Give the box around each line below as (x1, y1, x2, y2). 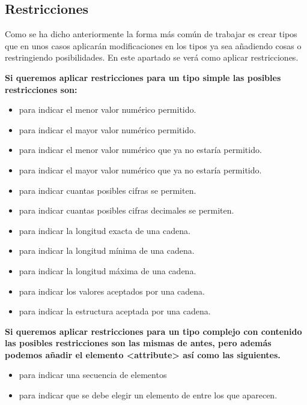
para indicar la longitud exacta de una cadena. (19, 224, 190, 236)
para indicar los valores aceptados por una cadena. (19, 284, 205, 297)
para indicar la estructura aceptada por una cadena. (19, 305, 211, 317)
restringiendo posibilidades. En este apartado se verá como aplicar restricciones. (5, 51, 299, 64)
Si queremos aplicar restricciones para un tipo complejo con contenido (5, 325, 302, 337)
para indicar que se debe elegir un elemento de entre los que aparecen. (19, 389, 278, 401)
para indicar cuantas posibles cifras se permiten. (19, 184, 196, 196)
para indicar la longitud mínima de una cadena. (19, 244, 195, 257)
